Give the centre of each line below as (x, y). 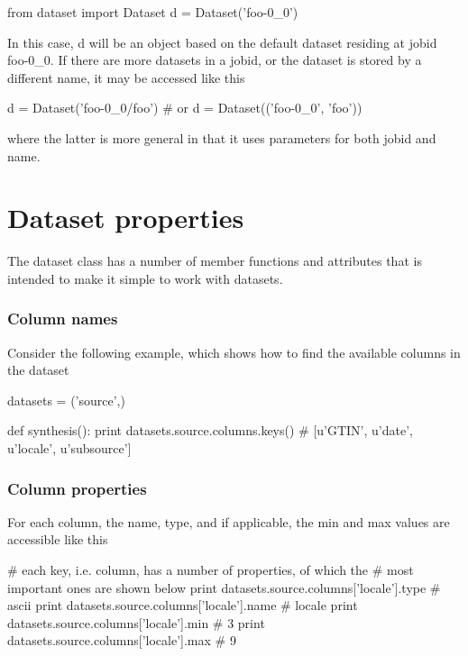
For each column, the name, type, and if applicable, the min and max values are (229, 521)
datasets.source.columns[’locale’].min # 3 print (136, 622)
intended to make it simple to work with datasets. (145, 278)
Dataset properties (126, 218)
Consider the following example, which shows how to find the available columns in (234, 352)
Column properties (77, 488)
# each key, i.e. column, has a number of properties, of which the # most (211, 570)
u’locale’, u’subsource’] (69, 448)
